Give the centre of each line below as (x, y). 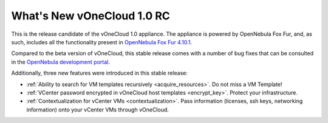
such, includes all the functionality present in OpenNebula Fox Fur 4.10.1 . (102, 42)
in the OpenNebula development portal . (61, 62)
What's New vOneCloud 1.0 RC (91, 16)
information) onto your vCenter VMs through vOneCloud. (98, 110)
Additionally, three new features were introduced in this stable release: (99, 73)
